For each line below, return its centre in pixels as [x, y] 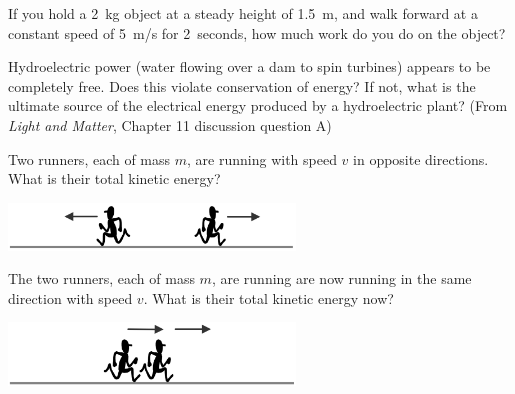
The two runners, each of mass [101, 278]
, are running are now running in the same [341, 278]
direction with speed [70, 297]
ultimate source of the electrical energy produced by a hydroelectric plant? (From [258, 105]
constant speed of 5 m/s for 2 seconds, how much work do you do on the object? [257, 32]
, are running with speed [262, 158]
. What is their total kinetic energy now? [268, 297]
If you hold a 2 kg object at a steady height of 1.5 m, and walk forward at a [243, 13]
